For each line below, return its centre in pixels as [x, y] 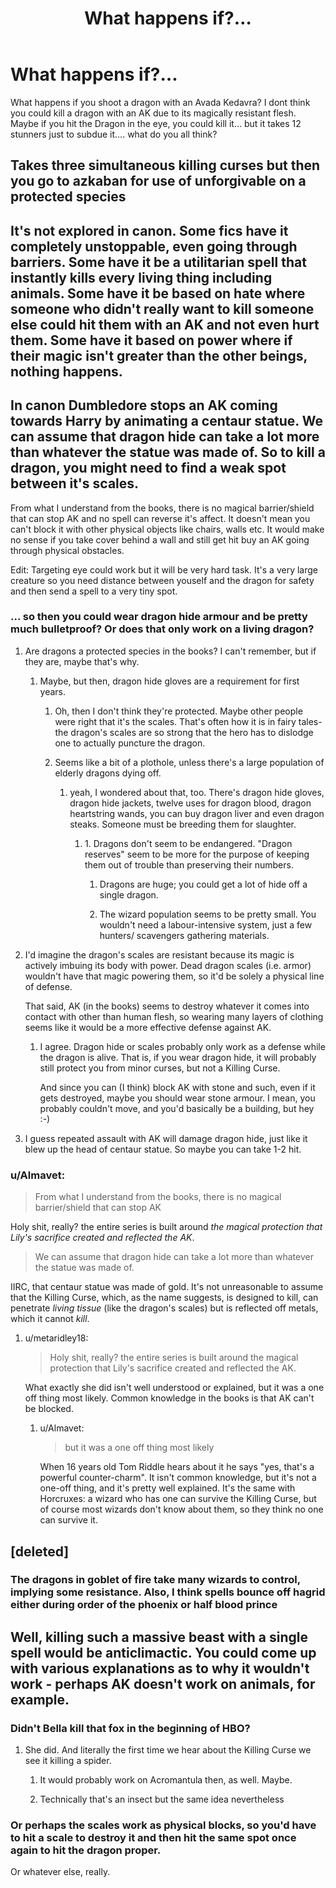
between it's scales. [75, 483]
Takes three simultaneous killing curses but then [165, 165]
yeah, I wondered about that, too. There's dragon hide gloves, [197, 792]
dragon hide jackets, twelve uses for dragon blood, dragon [190, 803]
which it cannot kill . [50, 1319]
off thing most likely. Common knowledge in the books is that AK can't [169, 1398]
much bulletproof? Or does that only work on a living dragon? [162, 629]
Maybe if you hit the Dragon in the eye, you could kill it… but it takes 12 [156, 123]
